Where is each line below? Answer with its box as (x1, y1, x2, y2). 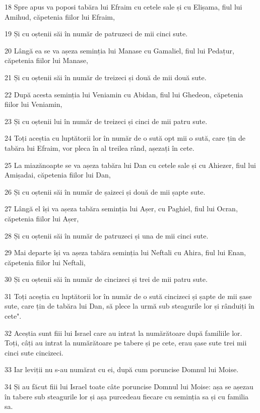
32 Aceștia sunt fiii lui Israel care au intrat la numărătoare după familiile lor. (5, 327, 242, 338)
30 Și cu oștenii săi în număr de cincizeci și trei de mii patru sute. (5, 274, 208, 284)
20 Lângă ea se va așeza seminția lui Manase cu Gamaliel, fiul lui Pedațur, (5, 45, 234, 55)
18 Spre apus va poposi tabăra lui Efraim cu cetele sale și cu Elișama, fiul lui (5, 2, 242, 12)
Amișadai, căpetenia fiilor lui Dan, (5, 169, 111, 180)
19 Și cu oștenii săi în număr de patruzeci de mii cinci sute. (5, 28, 188, 39)
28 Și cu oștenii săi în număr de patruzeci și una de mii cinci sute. (5, 230, 209, 241)
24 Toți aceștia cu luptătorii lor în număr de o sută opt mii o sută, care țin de (5, 133, 245, 143)
